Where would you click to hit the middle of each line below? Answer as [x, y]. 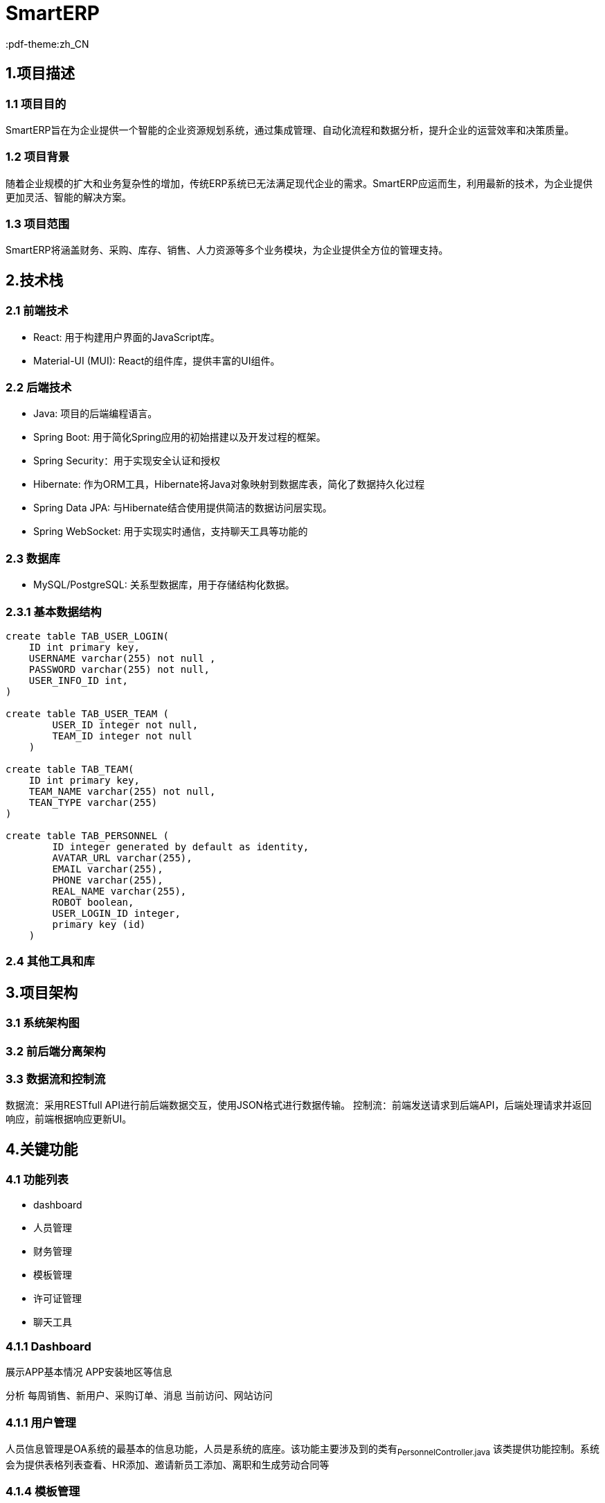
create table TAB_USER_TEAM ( [88, 713]
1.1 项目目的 [36, 104]
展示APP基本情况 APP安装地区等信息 [89, 1372]
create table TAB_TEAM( [70, 769]
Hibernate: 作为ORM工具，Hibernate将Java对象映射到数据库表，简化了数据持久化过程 [229, 484]
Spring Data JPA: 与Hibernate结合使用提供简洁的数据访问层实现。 [183, 508]
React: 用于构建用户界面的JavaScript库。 [127, 337]
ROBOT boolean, [93, 902]
